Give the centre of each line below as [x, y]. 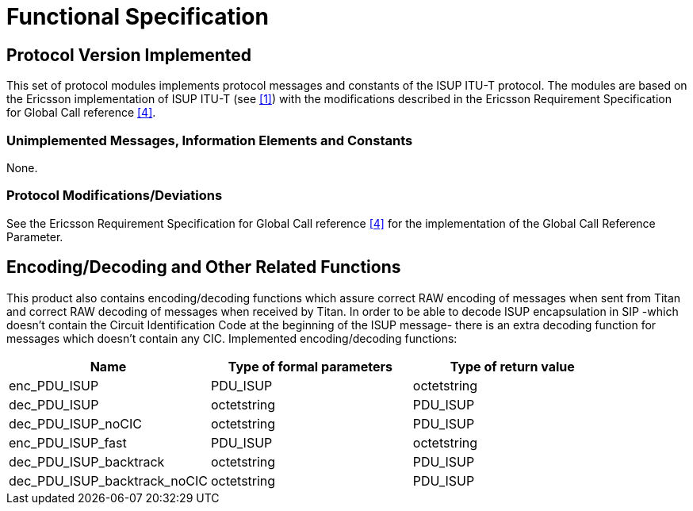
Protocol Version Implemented [129, 55]
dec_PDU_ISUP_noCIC [76, 423]
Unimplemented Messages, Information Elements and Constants [210, 140]
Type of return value [512, 366]
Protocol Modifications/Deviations [115, 196]
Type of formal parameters [310, 366]
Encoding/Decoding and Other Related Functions [204, 267]
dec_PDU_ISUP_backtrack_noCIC [108, 480]
